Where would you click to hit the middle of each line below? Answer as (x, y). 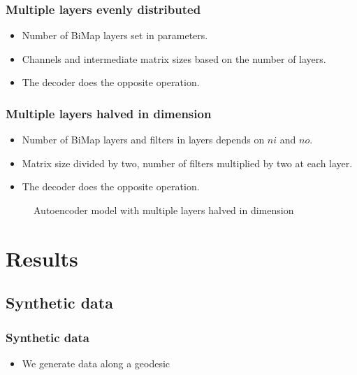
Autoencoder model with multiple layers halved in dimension (164, 210)
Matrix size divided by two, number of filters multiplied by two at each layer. (187, 163)
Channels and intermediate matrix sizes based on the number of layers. (174, 58)
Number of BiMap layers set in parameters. (115, 35)
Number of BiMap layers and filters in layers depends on (143, 140)
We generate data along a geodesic (96, 363)
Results (42, 258)
